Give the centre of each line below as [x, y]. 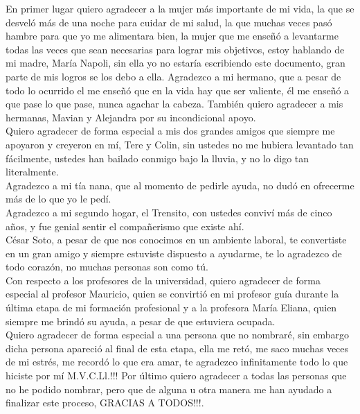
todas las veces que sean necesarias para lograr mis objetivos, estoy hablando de [175, 49]
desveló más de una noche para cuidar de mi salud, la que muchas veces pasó [169, 22]
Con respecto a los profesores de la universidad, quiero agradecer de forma [163, 280]
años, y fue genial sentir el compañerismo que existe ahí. [125, 226]
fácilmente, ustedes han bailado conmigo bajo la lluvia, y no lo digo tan [157, 158]
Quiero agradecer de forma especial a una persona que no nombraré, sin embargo [177, 335]
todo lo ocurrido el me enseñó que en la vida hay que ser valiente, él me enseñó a [178, 90]
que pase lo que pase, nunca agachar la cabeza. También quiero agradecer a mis [174, 104]
